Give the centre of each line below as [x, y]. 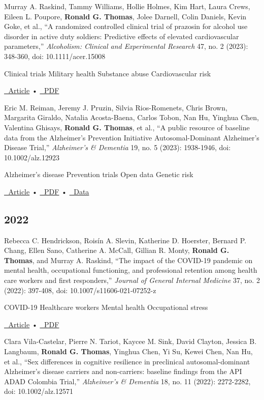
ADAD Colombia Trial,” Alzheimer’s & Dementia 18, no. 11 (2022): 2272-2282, [127, 381]
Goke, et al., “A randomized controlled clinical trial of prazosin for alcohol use [126, 26]
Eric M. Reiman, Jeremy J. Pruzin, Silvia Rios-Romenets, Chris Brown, [116, 107]
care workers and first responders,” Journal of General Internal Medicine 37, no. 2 [132, 280]
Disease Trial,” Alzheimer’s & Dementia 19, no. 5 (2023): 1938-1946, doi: [118, 147]
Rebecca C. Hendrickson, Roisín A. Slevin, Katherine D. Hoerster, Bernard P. [125, 240]
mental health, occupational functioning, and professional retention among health [131, 270]
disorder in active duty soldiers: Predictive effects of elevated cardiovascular [122, 36]
